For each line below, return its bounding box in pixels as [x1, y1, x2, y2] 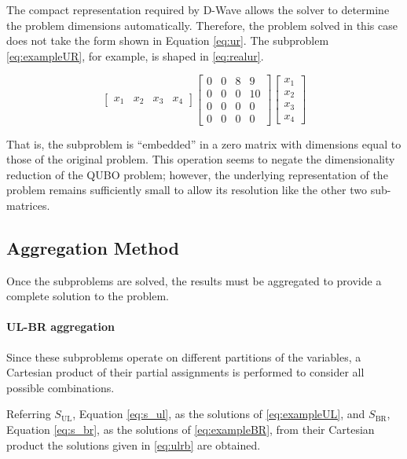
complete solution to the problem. [6, 288, 170, 304]
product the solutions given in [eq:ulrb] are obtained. [6, 436, 261, 453]
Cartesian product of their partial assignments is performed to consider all [6, 364, 365, 380]
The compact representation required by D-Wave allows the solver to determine [6, 2, 390, 17]
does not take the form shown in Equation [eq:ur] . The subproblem [6, 32, 329, 49]
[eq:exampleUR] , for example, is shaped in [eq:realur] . [6, 47, 264, 64]
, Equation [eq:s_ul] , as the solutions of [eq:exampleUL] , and [72, 406, 365, 422]
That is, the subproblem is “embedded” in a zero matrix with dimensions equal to [6, 135, 401, 152]
